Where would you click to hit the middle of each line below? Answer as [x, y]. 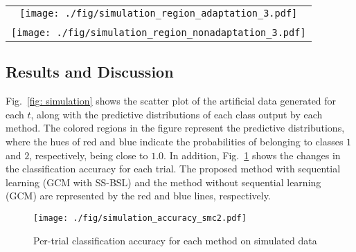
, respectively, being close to [89, 155]
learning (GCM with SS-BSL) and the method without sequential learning [163, 182]
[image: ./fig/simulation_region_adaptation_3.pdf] [159, 13]
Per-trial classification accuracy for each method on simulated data [175, 240]
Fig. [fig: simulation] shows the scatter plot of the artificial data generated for [171, 101]
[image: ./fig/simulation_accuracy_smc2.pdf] [140, 218]
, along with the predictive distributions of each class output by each [177, 114]
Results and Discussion [90, 72]
